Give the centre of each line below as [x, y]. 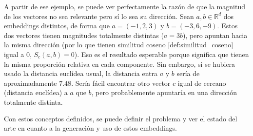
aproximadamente [30, 83]
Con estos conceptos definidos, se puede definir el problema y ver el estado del [121, 118]
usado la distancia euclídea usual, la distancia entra [81, 73]
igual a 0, [18, 54]
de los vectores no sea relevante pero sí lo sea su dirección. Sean [99, 16]
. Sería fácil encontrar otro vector [121, 83]
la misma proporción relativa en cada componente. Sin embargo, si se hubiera [120, 64]
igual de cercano [202, 83]
